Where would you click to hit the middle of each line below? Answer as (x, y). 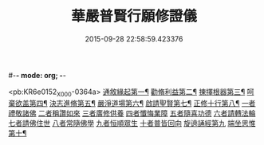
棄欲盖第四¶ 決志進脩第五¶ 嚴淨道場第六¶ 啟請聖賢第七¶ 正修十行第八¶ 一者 (132, 103)
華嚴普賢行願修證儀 (134, 16)
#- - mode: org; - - (37, 75)
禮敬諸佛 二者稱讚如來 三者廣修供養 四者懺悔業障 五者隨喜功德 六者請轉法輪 (132, 113)
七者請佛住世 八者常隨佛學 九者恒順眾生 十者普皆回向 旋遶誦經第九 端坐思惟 (132, 123)
